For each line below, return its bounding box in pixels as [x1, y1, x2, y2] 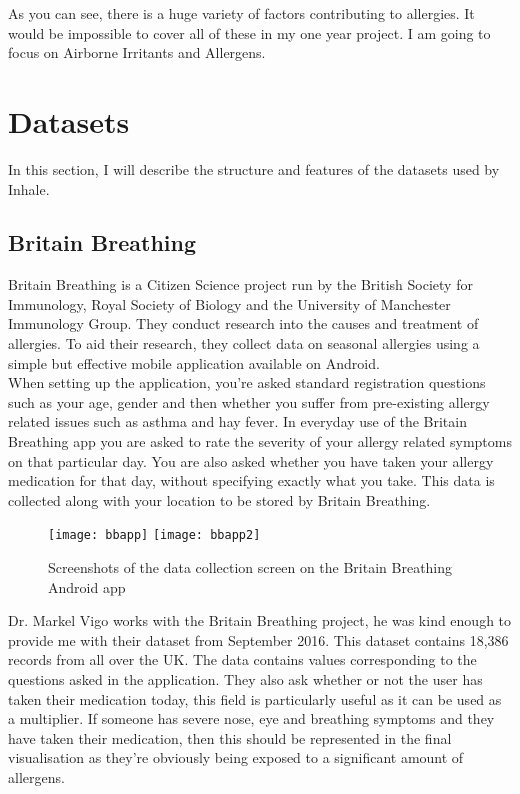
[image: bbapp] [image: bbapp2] [48, 528, 261, 543]
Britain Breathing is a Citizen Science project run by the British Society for [8, 274, 473, 295]
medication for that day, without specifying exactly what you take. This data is [8, 470, 495, 491]
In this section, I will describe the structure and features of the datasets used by [8, 158, 500, 179]
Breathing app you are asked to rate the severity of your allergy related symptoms [8, 431, 512, 452]
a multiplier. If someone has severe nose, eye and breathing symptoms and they [8, 708, 495, 729]
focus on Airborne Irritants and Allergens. [8, 42, 266, 63]
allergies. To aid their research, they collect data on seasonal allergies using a [8, 333, 480, 354]
